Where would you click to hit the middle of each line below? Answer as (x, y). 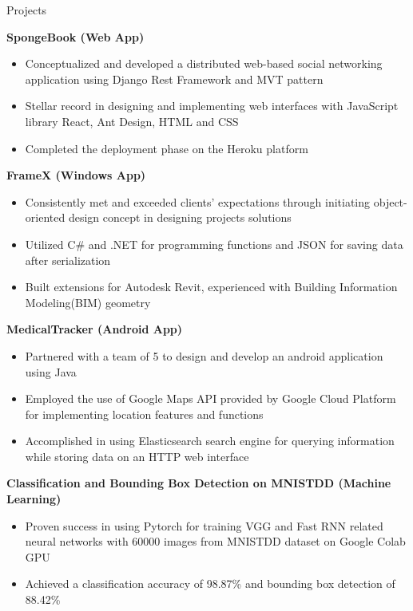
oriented (45, 217)
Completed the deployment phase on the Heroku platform (167, 148)
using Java (51, 371)
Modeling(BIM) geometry (88, 302)
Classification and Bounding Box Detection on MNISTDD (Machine (199, 483)
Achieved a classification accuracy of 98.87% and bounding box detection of (210, 583)
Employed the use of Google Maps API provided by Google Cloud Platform (210, 398)
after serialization (68, 260)
